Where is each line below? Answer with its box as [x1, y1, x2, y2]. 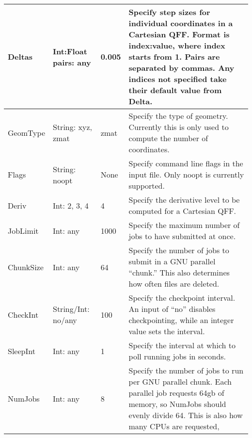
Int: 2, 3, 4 [53, 199, 89, 211]
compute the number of [128, 132, 208, 144]
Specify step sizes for [128, 6, 210, 17]
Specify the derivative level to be [128, 194, 240, 205]
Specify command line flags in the [128, 158, 243, 169]
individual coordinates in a [128, 17, 233, 29]
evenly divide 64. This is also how [128, 409, 243, 421]
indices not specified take [128, 73, 227, 84]
